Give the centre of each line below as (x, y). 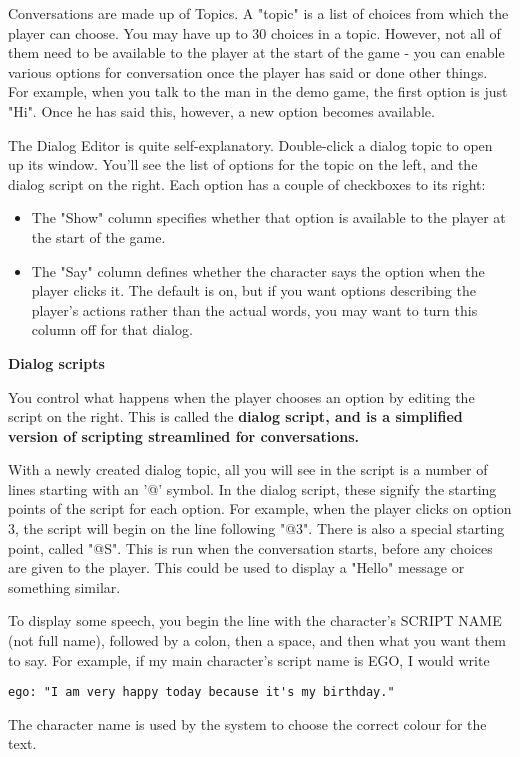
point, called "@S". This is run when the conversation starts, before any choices (250, 547)
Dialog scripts (56, 362)
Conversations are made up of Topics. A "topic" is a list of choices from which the (258, 13)
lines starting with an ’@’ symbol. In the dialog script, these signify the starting (252, 488)
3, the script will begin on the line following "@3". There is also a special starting (256, 528)
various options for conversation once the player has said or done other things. (248, 71)
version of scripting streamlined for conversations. (184, 435)
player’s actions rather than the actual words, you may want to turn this (254, 309)
